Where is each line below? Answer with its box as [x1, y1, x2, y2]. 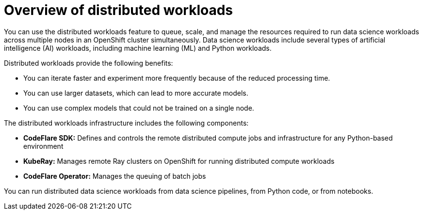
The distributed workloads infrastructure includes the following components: [4, 118, 249, 127]
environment [23, 142, 64, 150]
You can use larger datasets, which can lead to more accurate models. [23, 88, 248, 97]
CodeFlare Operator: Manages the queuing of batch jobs [23, 171, 206, 180]
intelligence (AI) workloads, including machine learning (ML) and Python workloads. [4, 43, 272, 52]
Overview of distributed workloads [4, 2, 233, 18]
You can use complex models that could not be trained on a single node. [23, 103, 254, 112]
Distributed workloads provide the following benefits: [4, 58, 173, 67]
